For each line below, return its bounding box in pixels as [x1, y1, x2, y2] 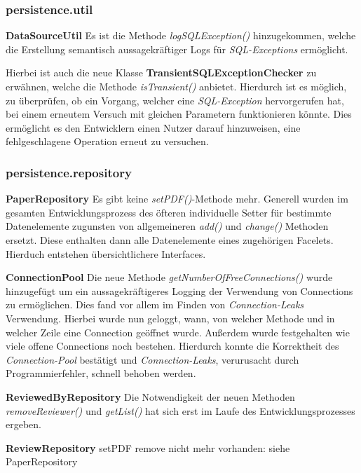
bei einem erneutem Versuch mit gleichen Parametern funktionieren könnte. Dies [6, 107, 352, 121]
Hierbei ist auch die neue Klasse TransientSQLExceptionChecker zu [6, 65, 317, 80]
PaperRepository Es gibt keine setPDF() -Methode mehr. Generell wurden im [6, 191, 348, 206]
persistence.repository [6, 163, 132, 181]
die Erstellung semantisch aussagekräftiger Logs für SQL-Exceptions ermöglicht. [6, 41, 348, 56]
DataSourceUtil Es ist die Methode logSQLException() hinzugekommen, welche [6, 28, 356, 43]
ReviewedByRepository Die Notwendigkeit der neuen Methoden [6, 389, 295, 404]
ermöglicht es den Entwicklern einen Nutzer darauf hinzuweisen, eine [6, 120, 301, 135]
